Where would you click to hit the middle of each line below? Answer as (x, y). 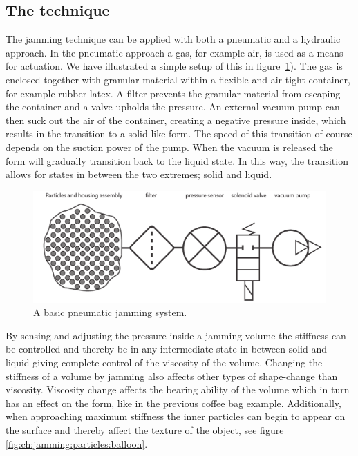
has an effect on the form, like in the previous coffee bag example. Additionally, (173, 403)
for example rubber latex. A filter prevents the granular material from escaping (173, 93)
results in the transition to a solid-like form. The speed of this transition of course (179, 133)
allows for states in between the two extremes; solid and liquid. (139, 174)
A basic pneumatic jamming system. (110, 312)
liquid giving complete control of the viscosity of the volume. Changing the (164, 362)
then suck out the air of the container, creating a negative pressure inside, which (176, 120)
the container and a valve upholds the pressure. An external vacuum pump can (173, 107)
